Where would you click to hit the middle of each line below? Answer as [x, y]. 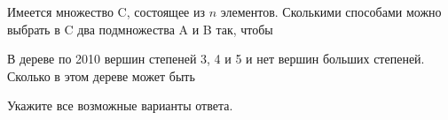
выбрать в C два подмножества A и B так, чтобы [140, 29]
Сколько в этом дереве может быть [101, 75]
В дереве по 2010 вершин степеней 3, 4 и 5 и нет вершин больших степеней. [216, 59]
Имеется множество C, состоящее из [106, 11]
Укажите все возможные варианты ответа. [120, 105]
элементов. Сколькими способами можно [331, 11]
